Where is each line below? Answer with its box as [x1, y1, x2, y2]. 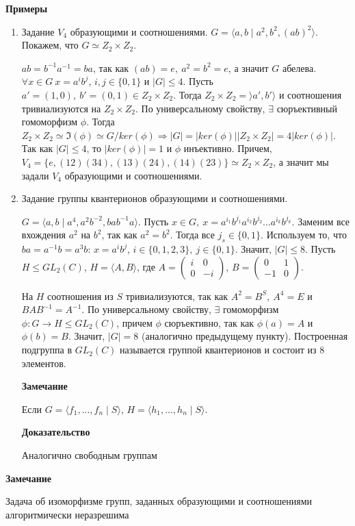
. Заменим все [291, 214, 350, 228]
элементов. [21, 355, 66, 370]
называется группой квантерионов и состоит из [120, 342, 317, 357]
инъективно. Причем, [183, 141, 272, 155]
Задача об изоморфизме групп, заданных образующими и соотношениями [5, 494, 312, 508]
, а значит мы [273, 154, 329, 168]
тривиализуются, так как [125, 288, 228, 303]
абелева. [282, 60, 317, 75]
